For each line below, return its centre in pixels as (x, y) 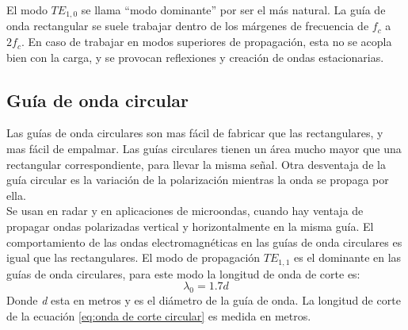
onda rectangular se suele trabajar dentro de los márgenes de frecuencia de (188, 26)
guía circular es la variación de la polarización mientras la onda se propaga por (198, 180)
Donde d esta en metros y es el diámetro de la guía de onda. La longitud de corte (204, 300)
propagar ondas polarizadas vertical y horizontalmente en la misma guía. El (190, 226)
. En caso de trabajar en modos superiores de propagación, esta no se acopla (206, 42)
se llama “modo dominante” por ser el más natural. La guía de (233, 10)
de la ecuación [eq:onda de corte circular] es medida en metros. (159, 315)
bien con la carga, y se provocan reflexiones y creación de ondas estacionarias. (195, 57)
